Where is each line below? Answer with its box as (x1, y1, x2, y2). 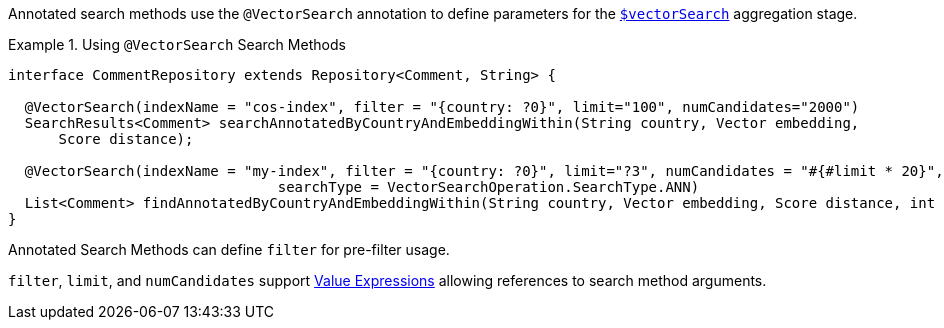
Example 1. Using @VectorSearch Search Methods (8, 36, 346, 53)
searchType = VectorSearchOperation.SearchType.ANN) (277, 179, 700, 195)
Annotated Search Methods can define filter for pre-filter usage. (8, 241, 450, 258)
